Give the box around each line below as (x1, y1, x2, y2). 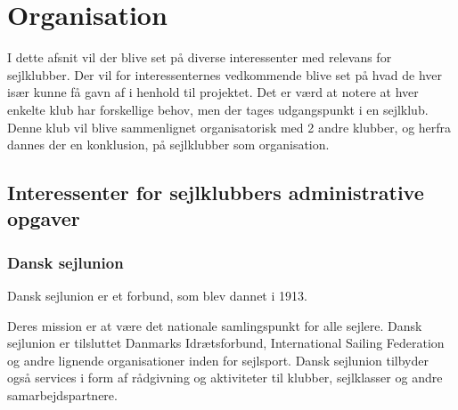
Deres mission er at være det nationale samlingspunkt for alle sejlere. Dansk (7, 316, 422, 334)
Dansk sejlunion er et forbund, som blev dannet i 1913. (7, 286, 307, 305)
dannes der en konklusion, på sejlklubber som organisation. (7, 135, 330, 154)
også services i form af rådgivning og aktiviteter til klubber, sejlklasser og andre (7, 368, 443, 387)
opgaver (7, 205, 80, 232)
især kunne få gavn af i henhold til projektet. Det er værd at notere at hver (7, 83, 419, 101)
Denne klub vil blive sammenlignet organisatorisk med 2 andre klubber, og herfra (7, 117, 452, 136)
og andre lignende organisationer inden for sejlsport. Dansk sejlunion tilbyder (7, 350, 429, 369)
